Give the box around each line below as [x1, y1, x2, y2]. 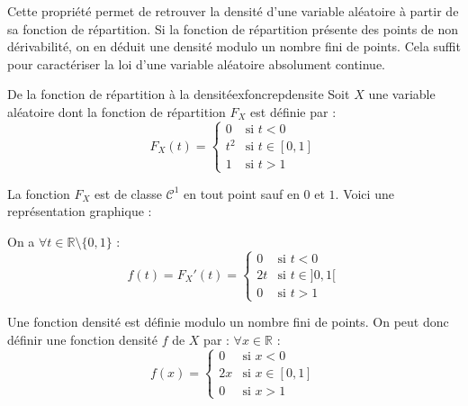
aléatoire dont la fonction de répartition [7, 102, 226, 121]
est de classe [94, 184, 162, 203]
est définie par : [250, 102, 337, 121]
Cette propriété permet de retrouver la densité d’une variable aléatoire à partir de [7, 2, 459, 20]
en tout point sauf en [184, 184, 300, 203]
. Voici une [335, 184, 394, 203]
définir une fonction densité [7, 329, 157, 348]
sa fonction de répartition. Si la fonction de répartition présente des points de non [7, 19, 459, 38]
